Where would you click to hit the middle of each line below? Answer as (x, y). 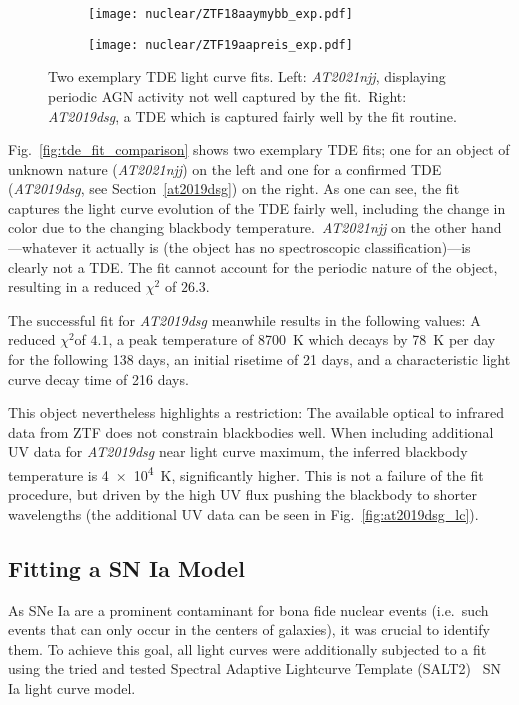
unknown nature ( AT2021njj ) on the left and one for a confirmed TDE (225, 168)
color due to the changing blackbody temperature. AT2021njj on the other (237, 227)
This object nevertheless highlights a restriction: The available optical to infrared (256, 412)
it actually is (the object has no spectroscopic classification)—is (276, 247)
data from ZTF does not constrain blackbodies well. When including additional (251, 431)
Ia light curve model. (72, 688)
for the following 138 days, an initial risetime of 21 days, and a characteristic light (259, 359)
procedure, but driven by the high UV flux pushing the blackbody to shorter (243, 494)
